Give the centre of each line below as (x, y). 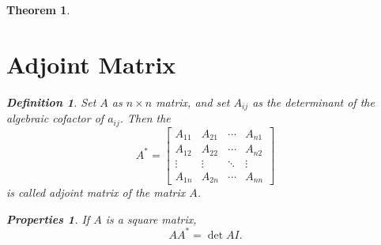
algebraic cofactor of (55, 118)
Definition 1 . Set (51, 102)
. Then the (145, 118)
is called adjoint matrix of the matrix (96, 192)
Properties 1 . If (48, 219)
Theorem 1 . (38, 9)
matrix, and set (193, 102)
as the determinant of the (313, 102)
